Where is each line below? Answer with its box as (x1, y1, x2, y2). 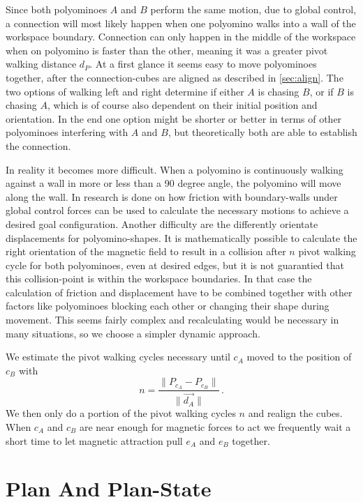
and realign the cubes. (248, 406, 343, 420)
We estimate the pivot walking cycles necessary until (6, 349, 230, 364)
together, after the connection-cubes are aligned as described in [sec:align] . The (6, 70, 343, 84)
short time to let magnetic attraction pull (6, 433, 183, 448)
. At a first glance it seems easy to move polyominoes (89, 56, 317, 71)
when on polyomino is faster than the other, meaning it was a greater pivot (6, 43, 328, 57)
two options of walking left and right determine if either (6, 84, 244, 98)
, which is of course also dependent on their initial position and (47, 98, 318, 112)
